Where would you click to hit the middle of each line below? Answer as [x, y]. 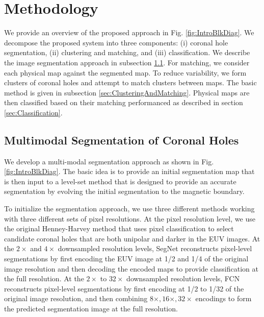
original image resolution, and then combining [76, 298]
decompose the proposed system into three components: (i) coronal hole [116, 42]
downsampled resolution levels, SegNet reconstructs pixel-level [155, 248]
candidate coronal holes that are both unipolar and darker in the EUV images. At [132, 238]
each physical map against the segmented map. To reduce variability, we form [125, 72]
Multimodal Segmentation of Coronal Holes [122, 140]
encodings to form [223, 298]
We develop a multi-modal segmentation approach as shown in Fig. [109, 161]
